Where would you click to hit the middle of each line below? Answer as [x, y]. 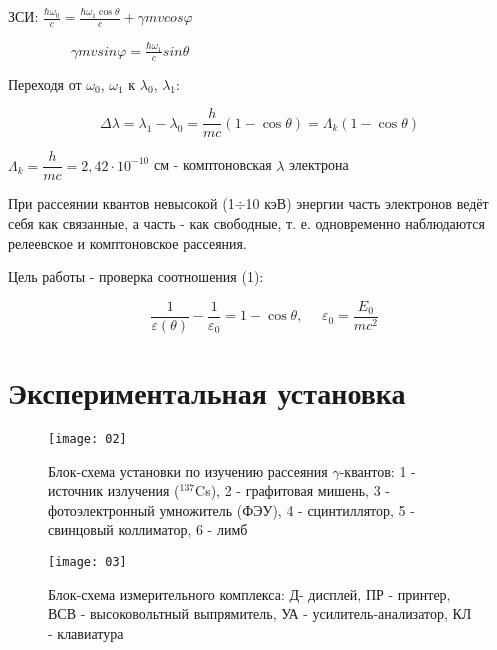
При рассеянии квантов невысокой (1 [121, 203]
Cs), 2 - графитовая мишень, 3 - [292, 490]
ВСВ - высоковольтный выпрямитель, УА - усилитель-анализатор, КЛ [260, 613]
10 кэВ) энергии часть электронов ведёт [367, 203]
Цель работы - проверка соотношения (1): [136, 276]
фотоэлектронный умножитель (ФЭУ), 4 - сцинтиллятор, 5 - [231, 509]
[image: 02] [87, 438]
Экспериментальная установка [207, 392]
